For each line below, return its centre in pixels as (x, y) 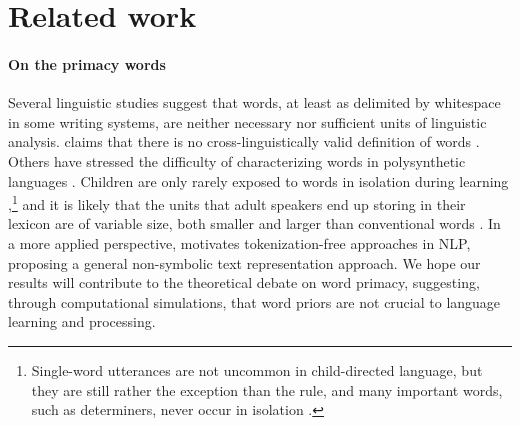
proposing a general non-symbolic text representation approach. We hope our (244, 262)
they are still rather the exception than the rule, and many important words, (267, 389)
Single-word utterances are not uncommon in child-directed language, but (257, 369)
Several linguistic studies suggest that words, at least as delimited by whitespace (254, 102)
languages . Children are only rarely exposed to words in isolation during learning (258, 180)
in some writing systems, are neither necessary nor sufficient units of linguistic (247, 121)
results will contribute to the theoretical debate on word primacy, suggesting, (244, 282)
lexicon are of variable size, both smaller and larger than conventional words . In (254, 223)
